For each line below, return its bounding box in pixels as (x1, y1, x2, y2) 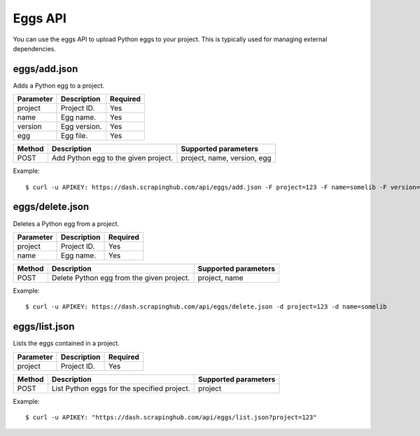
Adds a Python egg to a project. (13, 81, 105, 90)
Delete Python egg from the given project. (51, 273, 190, 283)
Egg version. (60, 122, 102, 132)
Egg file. (60, 131, 88, 141)
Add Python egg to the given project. (51, 153, 174, 163)
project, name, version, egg (181, 153, 272, 163)
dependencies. (13, 44, 56, 52)
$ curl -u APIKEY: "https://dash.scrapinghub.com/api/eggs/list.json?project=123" (25, 414, 317, 421)
